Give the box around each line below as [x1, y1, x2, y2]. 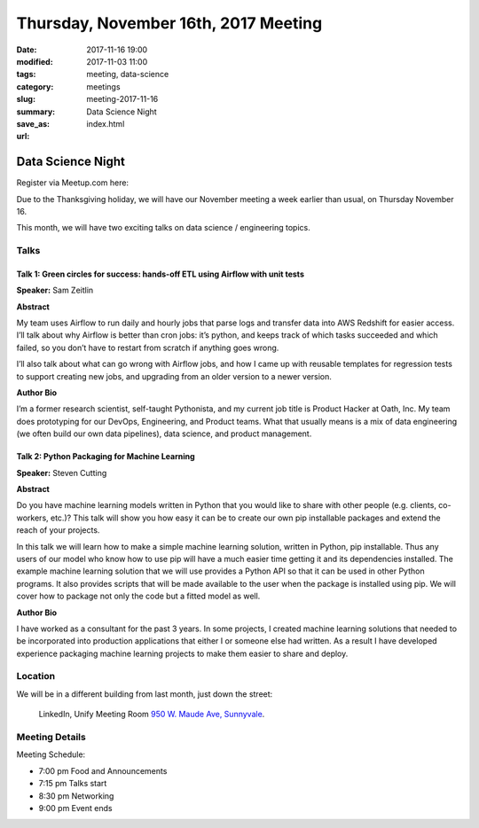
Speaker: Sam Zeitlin [16, 285, 94, 296]
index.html [86, 118, 125, 129]
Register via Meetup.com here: [16, 177, 129, 188]
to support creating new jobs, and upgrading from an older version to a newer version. [16, 371, 333, 381]
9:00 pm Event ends [38, 802, 113, 813]
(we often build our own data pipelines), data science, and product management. [16, 428, 312, 439]
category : [16, 81, 54, 92]
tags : [16, 69, 36, 80]
